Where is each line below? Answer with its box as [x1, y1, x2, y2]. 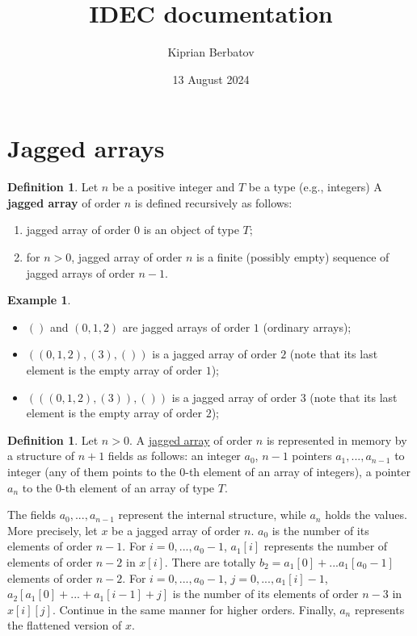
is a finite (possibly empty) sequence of [196, 249, 390, 266]
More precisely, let [7, 521, 98, 538]
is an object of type [143, 221, 239, 238]
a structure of [7, 447, 74, 464]
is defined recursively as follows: [134, 194, 293, 211]
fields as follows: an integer [107, 447, 241, 464]
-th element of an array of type [61, 479, 215, 496]
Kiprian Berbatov [167, 44, 255, 61]
